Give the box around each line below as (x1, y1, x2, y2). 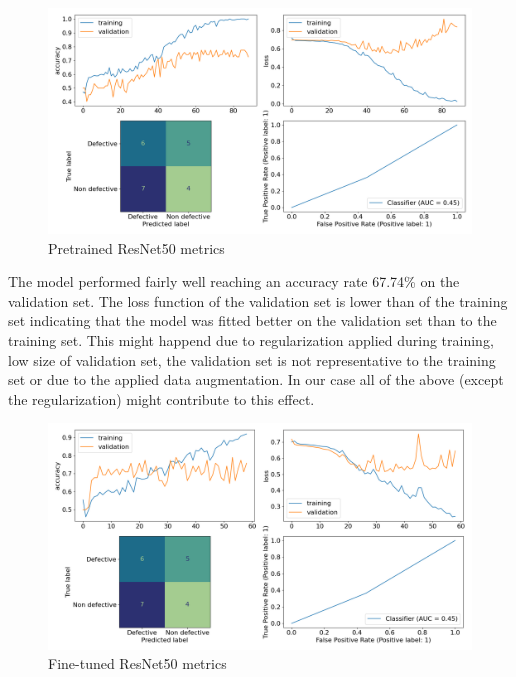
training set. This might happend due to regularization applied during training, (8, 330, 494, 351)
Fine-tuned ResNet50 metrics (48, 653, 227, 674)
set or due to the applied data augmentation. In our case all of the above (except (8, 369, 504, 390)
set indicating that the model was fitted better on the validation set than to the (8, 310, 497, 331)
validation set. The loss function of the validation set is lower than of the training (8, 290, 508, 311)
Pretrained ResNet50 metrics (48, 237, 225, 258)
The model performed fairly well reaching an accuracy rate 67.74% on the (8, 271, 460, 292)
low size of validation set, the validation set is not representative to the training (8, 349, 496, 370)
